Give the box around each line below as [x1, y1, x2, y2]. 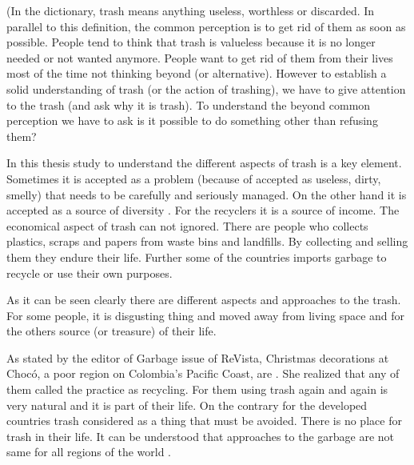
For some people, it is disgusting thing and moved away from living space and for [6, 307, 405, 323]
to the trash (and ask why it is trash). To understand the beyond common [6, 96, 371, 113]
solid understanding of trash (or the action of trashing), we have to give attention [6, 80, 406, 97]
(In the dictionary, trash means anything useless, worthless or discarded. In [6, 2, 375, 18]
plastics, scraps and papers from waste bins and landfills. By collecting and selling [6, 233, 408, 250]
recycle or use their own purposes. [6, 264, 173, 281]
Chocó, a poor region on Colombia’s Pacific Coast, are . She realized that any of [6, 365, 400, 382]
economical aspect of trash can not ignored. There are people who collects [6, 217, 368, 234]
